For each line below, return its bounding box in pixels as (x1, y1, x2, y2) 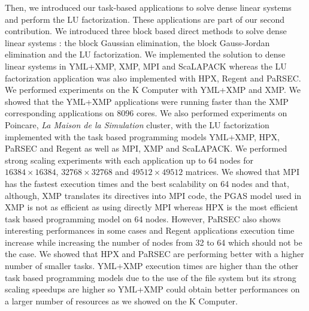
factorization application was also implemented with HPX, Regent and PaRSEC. (5, 71, 301, 84)
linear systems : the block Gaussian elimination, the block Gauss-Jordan (5, 36, 270, 49)
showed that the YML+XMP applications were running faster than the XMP (5, 95, 289, 107)
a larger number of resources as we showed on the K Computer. (5, 294, 238, 307)
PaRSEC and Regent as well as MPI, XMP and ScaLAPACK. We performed (5, 142, 287, 155)
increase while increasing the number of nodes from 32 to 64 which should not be (5, 235, 302, 248)
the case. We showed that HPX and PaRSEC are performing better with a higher (5, 247, 304, 260)
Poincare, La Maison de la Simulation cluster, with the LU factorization (5, 118, 269, 131)
